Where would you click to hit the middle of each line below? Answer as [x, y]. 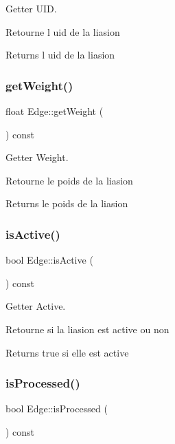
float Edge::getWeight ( [55, 111]
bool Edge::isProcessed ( [57, 409]
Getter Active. [36, 306]
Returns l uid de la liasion [60, 55]
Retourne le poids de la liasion [69, 180]
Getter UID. [31, 8]
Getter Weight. [37, 157]
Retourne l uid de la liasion [63, 31]
